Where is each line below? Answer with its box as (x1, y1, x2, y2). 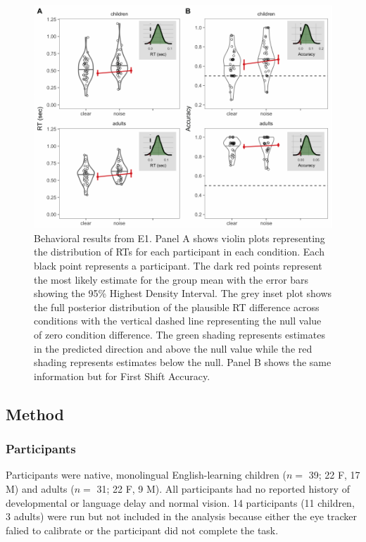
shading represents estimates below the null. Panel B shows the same (34, 355, 332, 370)
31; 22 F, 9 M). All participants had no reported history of (96, 481, 350, 496)
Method (6, 403, 64, 424)
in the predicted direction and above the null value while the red (34, 341, 313, 355)
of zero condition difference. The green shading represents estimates (34, 327, 325, 341)
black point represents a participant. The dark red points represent (34, 258, 322, 273)
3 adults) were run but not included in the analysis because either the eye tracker (6, 509, 358, 524)
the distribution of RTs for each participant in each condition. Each (34, 244, 324, 259)
